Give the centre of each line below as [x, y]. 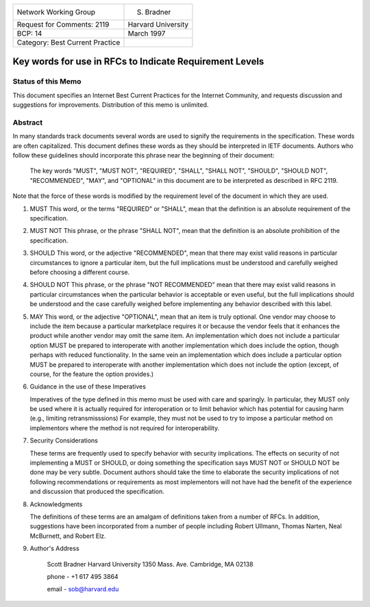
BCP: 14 [29, 33]
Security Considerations [64, 441]
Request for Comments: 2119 [63, 24]
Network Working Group [56, 12]
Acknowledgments [56, 504]
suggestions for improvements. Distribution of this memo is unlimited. [111, 105]
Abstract [28, 122]
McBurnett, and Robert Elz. [68, 536]
